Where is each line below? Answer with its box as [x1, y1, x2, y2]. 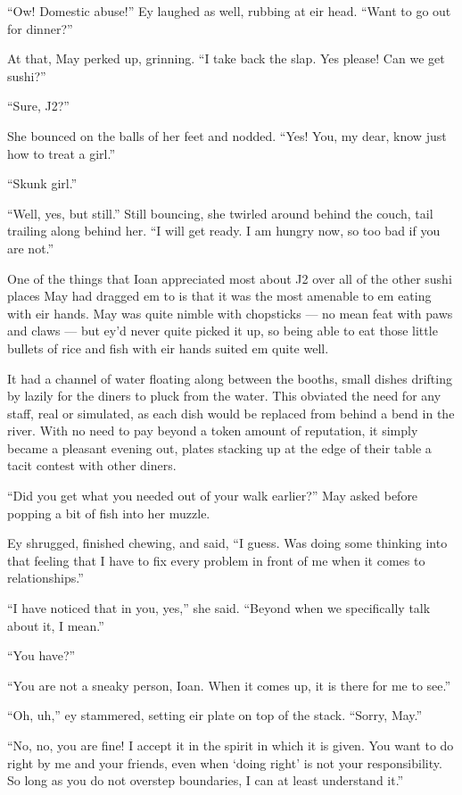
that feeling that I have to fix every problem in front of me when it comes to [7, 551, 425, 569]
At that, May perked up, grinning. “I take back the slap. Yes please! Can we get [7, 49, 445, 68]
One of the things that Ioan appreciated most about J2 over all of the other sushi [7, 269, 452, 287]
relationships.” [7, 568, 84, 587]
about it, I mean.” [7, 616, 104, 634]
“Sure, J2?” [7, 96, 70, 115]
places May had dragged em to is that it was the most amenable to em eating [7, 286, 432, 305]
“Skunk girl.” [7, 174, 78, 193]
